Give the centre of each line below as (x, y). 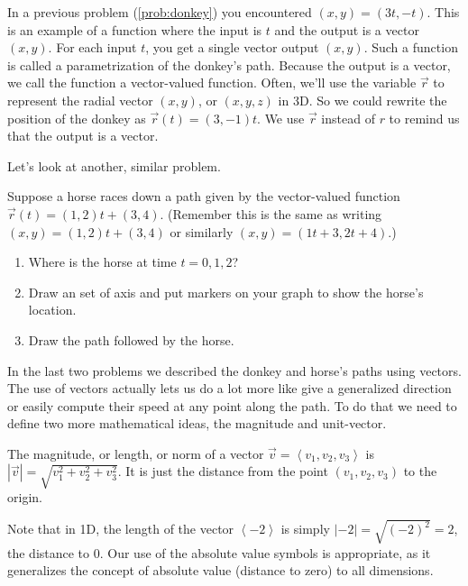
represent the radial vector (80, 100)
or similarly (202, 231)
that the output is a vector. (83, 136)
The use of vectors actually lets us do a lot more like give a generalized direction (229, 388)
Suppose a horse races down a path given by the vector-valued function (204, 196)
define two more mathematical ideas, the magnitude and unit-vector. (197, 423)
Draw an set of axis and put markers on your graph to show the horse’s (226, 292)
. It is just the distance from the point (223, 471)
